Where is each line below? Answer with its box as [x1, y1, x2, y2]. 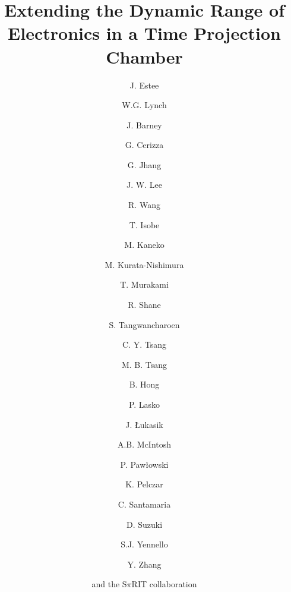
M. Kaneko [124, 238, 165, 251]
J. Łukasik [125, 418, 163, 430]
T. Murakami [120, 278, 169, 291]
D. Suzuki [126, 518, 163, 530]
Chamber [106, 44, 183, 68]
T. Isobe [129, 218, 160, 231]
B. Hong [129, 378, 160, 391]
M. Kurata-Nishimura [105, 258, 184, 270]
